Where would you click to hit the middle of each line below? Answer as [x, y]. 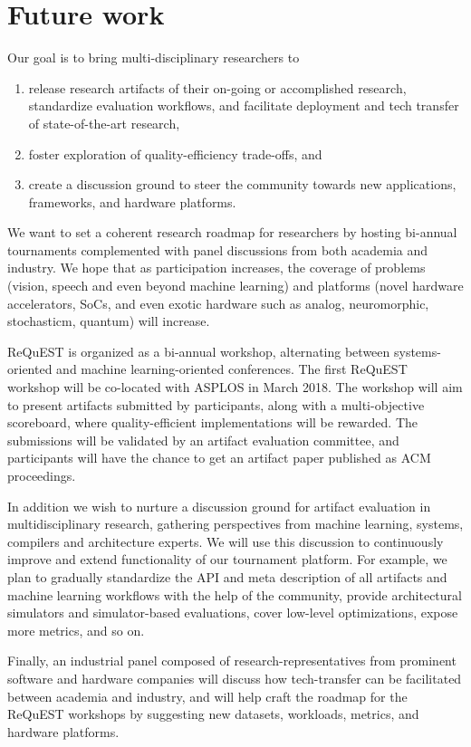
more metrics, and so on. [76, 630]
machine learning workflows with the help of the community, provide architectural [235, 594]
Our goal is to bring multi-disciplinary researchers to [154, 57]
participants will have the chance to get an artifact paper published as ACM [219, 458]
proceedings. [42, 475]
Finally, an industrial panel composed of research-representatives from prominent [232, 661]
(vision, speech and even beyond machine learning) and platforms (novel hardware [235, 286]
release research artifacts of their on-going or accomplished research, [217, 87]
